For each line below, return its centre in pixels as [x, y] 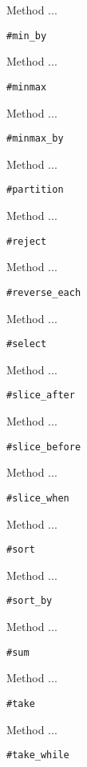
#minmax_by [35, 139]
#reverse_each [44, 292]
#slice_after [41, 395]
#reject [27, 241]
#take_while [38, 755]
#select [27, 344]
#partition [35, 190]
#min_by [27, 36]
